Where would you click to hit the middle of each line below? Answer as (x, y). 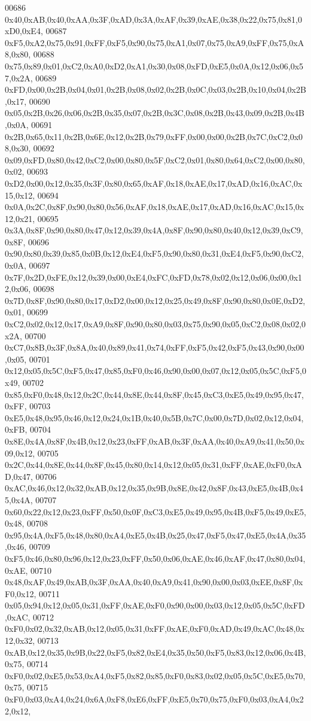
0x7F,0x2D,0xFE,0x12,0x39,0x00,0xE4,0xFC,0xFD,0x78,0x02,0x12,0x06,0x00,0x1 (154, 277)
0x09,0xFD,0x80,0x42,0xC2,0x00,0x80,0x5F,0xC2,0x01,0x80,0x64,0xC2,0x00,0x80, (155, 159)
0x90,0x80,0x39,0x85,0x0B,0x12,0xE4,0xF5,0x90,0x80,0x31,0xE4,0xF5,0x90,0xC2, (154, 253)
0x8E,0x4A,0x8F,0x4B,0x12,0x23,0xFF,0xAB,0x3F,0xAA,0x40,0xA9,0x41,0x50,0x (155, 441)
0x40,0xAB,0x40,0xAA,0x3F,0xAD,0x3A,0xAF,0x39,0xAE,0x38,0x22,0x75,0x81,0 (153, 19)
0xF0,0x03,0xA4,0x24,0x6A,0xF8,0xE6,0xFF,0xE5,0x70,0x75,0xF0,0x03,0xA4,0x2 (154, 699)
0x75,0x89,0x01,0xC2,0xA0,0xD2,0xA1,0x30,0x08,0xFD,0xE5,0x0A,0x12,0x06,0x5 (154, 66)
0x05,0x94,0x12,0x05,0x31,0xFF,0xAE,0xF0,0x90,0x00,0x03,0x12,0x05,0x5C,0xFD (155, 605)
